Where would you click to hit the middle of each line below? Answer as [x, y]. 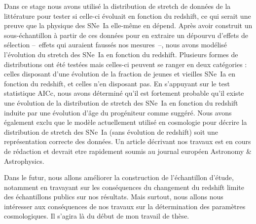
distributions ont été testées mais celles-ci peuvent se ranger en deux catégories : [126, 64]
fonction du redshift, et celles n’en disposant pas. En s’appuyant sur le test [117, 83]
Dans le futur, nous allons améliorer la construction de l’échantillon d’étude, [119, 177]
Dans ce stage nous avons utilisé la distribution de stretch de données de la [117, 6]
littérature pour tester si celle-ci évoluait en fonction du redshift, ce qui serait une [128, 16]
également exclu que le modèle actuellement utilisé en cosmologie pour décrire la [126, 122]
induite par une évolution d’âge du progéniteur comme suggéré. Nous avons [118, 112]
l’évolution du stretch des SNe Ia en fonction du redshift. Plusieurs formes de [121, 54]
